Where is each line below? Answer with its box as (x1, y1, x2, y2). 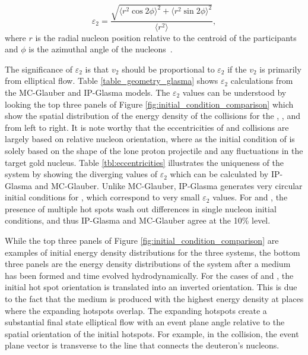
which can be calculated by (170, 168, 269, 180)
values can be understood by (182, 86, 287, 98)
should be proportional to (122, 62, 215, 75)
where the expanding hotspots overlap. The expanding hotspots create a (5, 304, 267, 316)
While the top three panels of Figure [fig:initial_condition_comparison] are (5, 234, 279, 247)
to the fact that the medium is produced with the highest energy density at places (5, 293, 304, 305)
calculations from (230, 74, 293, 87)
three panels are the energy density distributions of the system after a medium (5, 257, 291, 270)
